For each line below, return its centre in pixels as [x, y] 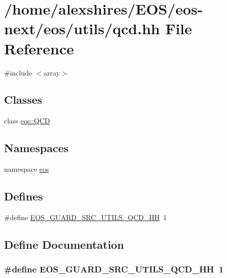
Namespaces [36, 148]
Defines [24, 196]
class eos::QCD [27, 121]
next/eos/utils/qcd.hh [82, 28]
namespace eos [26, 169]
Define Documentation [64, 244]
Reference [39, 48]
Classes [23, 99]
